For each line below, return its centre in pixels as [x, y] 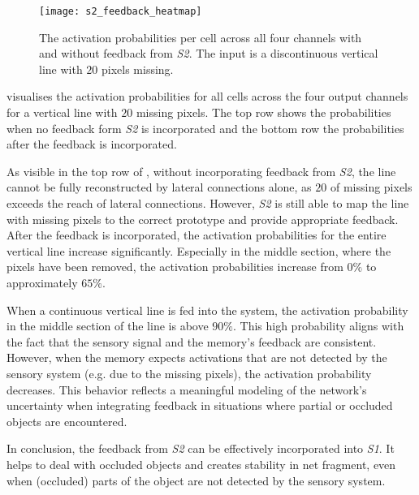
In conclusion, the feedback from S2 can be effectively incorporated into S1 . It [201, 448]
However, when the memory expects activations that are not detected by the [197, 357]
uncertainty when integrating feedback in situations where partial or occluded [200, 405]
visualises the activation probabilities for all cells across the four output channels [207, 96]
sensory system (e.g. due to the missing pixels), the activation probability [189, 373]
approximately [42, 282]
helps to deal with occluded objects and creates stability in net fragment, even [201, 464]
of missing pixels [371, 187]
